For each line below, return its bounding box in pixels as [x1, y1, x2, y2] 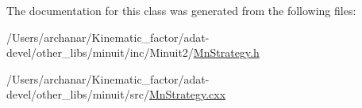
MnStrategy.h [193, 44, 260, 61]
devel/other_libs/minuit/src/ [6, 86, 149, 102]
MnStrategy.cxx [148, 86, 226, 102]
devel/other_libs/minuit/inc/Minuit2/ [6, 44, 194, 61]
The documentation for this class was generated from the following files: [6, 2, 356, 18]
